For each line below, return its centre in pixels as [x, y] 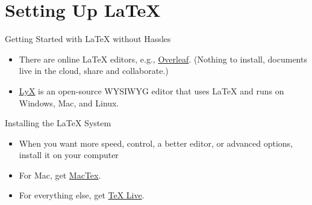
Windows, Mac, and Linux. [69, 102]
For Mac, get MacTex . [60, 175]
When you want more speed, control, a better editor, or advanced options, [156, 143]
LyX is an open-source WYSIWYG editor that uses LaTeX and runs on [151, 90]
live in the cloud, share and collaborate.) [94, 71]
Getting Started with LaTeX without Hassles [88, 39]
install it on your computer [69, 155]
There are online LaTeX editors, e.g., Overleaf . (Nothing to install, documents [163, 59]
